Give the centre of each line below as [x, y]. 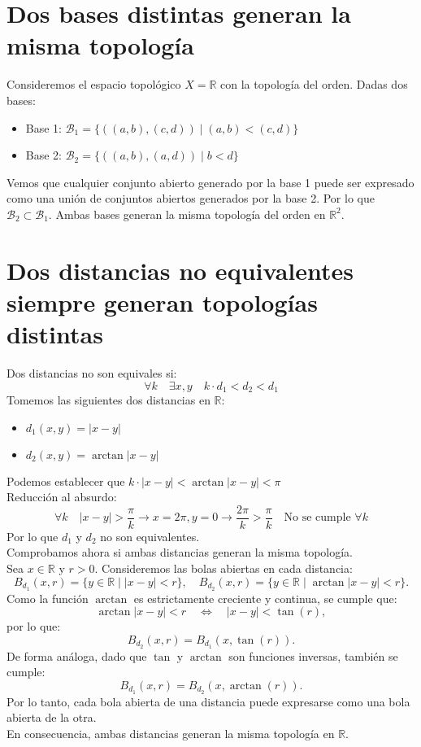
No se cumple [317, 518]
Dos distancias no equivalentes [180, 270]
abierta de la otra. [52, 717]
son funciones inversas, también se [313, 655]
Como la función [48, 598]
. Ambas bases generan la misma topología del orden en [187, 214]
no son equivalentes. [150, 536]
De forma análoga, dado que [77, 655]
